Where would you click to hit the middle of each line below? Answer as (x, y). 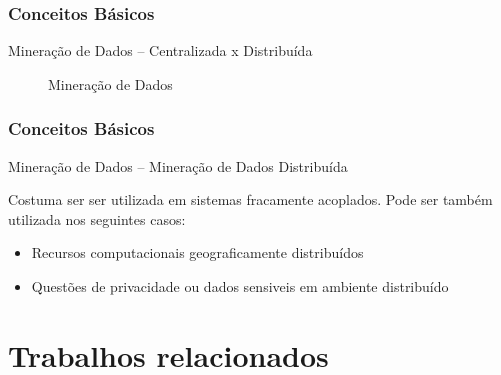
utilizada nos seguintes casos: (97, 218)
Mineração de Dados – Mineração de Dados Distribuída (178, 165)
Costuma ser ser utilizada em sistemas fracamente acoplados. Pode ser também (250, 199)
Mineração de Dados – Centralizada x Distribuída (160, 50)
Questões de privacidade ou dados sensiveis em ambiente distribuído (240, 286)
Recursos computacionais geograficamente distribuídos (197, 252)
